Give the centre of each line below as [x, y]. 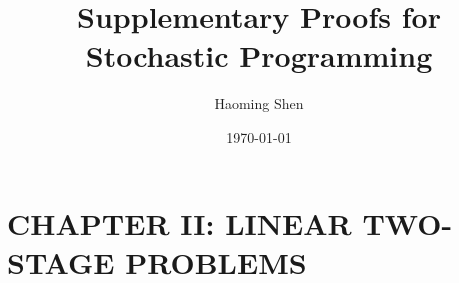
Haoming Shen [259, 103]
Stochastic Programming [259, 55]
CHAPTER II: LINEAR [179, 222]
